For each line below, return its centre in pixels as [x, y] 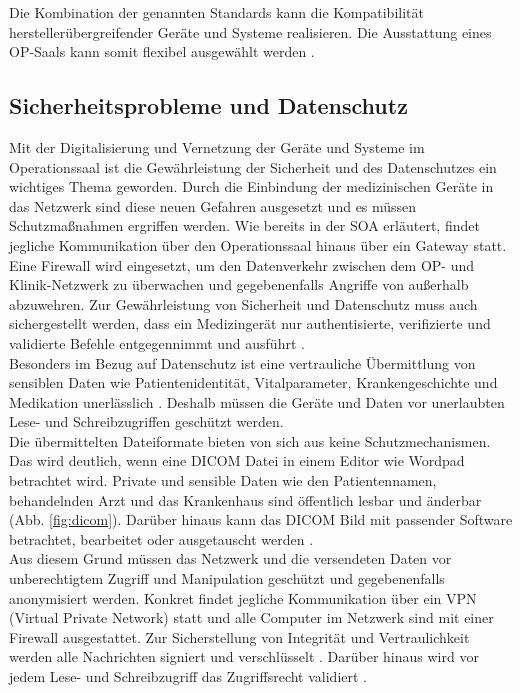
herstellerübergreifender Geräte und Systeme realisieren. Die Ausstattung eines [250, 31]
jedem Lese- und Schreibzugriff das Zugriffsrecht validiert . [188, 676]
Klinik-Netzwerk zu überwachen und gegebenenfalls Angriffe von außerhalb [239, 284]
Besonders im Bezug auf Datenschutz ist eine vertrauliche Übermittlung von [242, 362]
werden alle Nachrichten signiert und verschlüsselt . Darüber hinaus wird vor [244, 656]
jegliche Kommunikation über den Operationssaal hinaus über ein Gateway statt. [258, 244]
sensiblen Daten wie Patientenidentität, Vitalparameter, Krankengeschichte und [253, 382]
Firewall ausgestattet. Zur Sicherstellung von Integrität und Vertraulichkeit [239, 636]
